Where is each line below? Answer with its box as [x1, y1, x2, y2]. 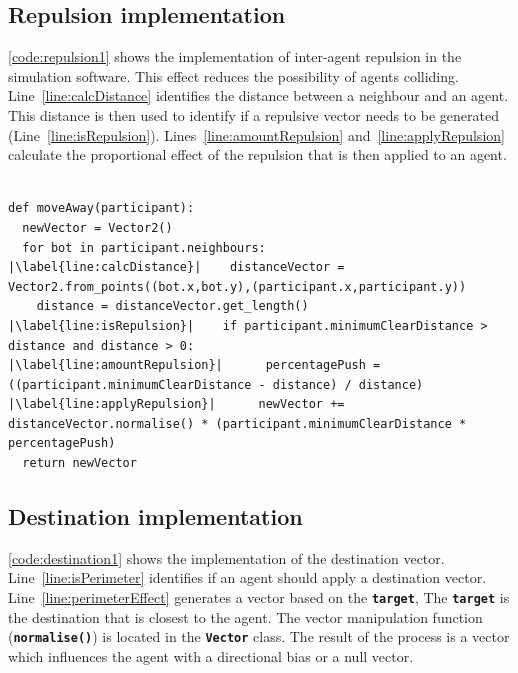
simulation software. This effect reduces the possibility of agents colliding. [8, 65, 459, 86]
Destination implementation [8, 501, 303, 532]
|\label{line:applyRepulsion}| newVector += [8, 397, 345, 412]
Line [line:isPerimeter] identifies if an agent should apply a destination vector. [8, 567, 487, 588]
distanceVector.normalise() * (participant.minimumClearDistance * [8, 416, 467, 431]
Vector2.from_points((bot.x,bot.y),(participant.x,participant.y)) [8, 279, 467, 294]
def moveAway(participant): [8, 201, 195, 216]
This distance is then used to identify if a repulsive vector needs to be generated [8, 104, 499, 125]
